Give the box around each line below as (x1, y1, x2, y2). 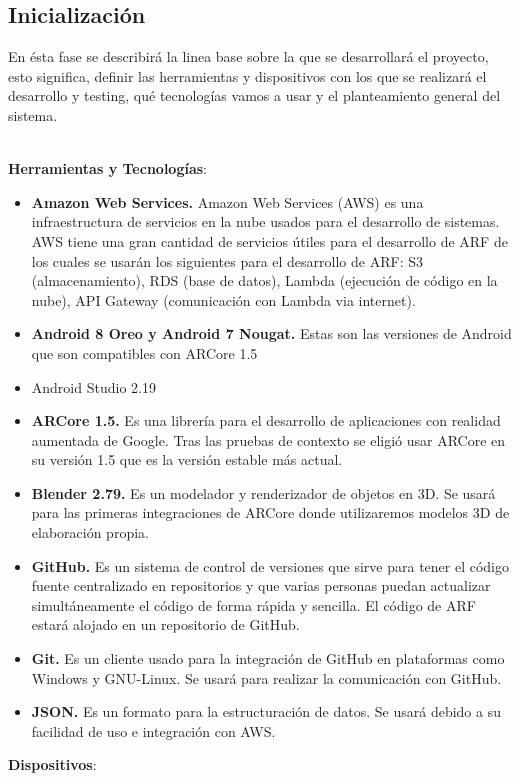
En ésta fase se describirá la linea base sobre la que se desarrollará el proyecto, (8, 46, 489, 67)
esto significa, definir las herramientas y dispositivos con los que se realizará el (8, 65, 487, 86)
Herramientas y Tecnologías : (8, 158, 207, 179)
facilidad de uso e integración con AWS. (31, 720, 276, 741)
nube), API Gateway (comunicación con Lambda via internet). (31, 289, 416, 310)
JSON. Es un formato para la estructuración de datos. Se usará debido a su (31, 701, 501, 722)
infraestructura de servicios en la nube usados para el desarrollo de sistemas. (31, 211, 500, 232)
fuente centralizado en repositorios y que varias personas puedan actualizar (31, 575, 491, 596)
